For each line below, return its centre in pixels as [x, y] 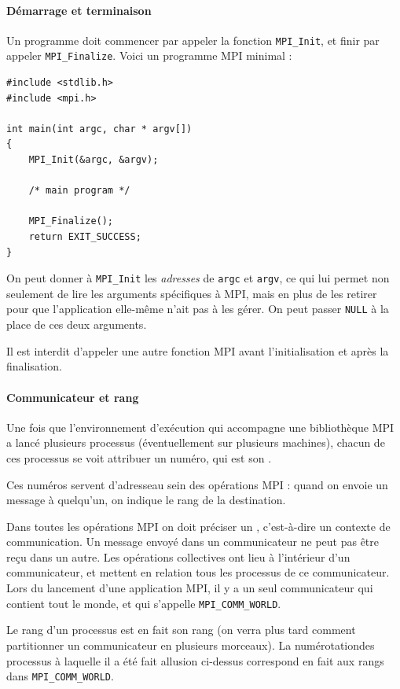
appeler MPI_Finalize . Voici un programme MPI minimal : [149, 55]
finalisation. [34, 366]
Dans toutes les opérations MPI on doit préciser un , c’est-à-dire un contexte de [198, 526]
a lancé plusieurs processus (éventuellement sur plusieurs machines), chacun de [196, 442]
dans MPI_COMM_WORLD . [60, 676]
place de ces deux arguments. [77, 324]
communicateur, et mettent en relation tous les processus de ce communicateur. [198, 572]
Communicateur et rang [73, 397]
